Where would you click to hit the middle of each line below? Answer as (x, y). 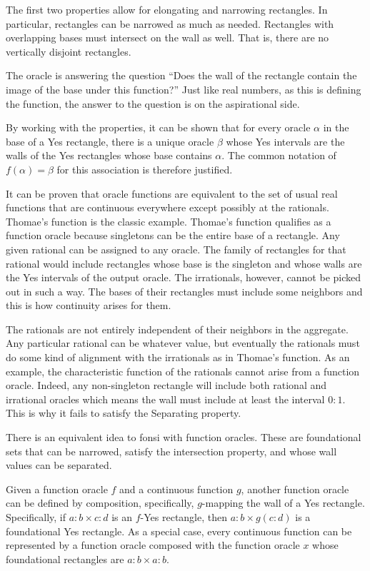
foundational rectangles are (65, 559)
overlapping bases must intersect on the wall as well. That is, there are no (167, 37)
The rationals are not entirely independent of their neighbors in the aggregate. (177, 329)
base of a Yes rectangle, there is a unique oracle (110, 141)
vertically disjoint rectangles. (69, 51)
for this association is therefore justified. (145, 169)
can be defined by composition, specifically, (100, 503)
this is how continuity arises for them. (89, 305)
